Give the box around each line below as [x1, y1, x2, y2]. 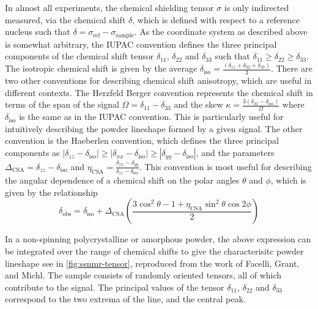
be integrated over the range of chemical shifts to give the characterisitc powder [5, 245, 304, 258]
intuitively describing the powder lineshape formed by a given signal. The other [5, 122, 303, 135]
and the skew [174, 98, 223, 111]
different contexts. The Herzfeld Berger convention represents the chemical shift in [5, 86, 313, 99]
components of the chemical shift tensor [5, 50, 154, 62]
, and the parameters [196, 146, 275, 159]
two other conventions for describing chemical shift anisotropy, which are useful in [5, 73, 312, 86]
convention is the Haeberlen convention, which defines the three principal [5, 134, 279, 147]
